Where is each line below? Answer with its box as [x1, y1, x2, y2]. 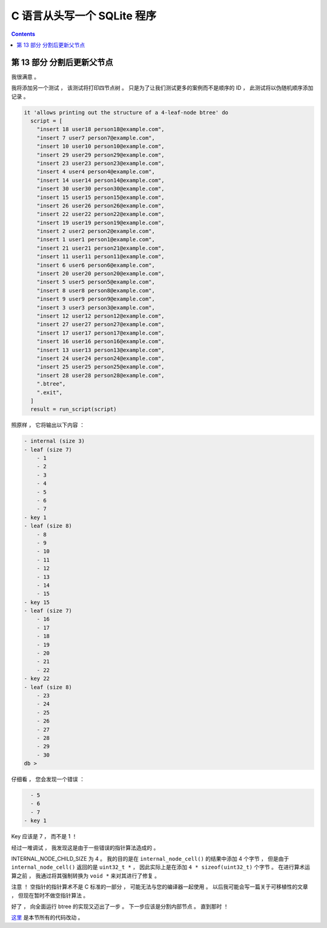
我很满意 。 [11, 73, 39, 80]
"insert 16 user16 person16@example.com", [36, 338, 165, 345]
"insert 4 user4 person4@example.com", [36, 169, 156, 175]
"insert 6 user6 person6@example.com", [36, 261, 156, 269]
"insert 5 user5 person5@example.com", [36, 279, 156, 285]
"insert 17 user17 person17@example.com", [36, 329, 165, 336]
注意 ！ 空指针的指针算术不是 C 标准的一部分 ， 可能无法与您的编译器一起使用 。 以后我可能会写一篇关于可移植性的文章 [11, 883, 308, 890]
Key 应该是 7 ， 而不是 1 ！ [11, 833, 78, 840]
